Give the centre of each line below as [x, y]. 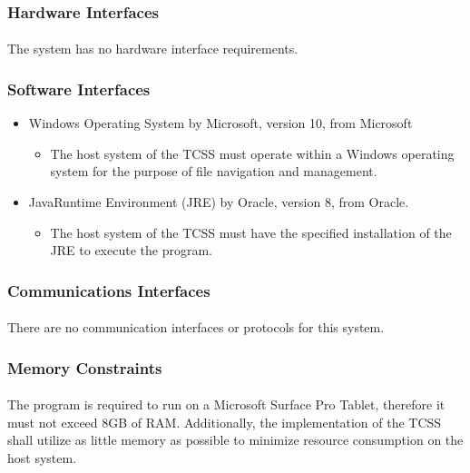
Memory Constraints [85, 367]
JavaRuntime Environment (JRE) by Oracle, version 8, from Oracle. [219, 202]
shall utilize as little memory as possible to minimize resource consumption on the [235, 440]
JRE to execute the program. [131, 250]
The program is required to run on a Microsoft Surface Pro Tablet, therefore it [226, 404]
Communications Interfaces [109, 290]
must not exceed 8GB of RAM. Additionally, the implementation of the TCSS [225, 422]
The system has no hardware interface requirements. [153, 49]
